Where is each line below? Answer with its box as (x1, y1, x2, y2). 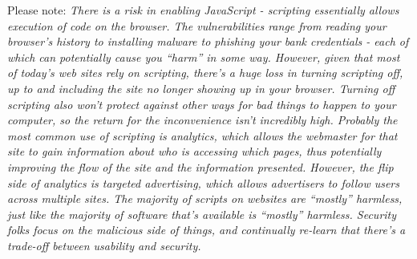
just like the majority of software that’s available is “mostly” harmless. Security (7, 205, 397, 222)
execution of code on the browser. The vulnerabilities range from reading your (7, 17, 387, 34)
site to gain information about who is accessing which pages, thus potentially (7, 143, 382, 160)
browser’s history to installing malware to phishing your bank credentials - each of (7, 33, 409, 50)
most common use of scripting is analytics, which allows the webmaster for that (7, 127, 398, 144)
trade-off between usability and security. (7, 237, 201, 253)
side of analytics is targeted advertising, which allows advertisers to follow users (7, 174, 400, 191)
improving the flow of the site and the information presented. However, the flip (7, 158, 394, 175)
